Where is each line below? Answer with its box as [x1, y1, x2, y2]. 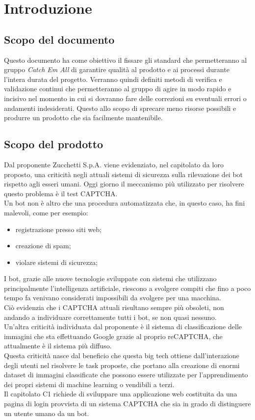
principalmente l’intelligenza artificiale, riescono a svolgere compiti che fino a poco [4, 283, 251, 293]
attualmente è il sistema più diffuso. [4, 341, 112, 351]
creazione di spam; [15, 240, 71, 251]
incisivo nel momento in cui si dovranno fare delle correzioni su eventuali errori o [4, 93, 247, 103]
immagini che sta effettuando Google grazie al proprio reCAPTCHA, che [4, 331, 223, 341]
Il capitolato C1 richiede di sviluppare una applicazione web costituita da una [4, 389, 237, 399]
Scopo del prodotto [4, 136, 103, 152]
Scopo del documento [4, 31, 115, 47]
